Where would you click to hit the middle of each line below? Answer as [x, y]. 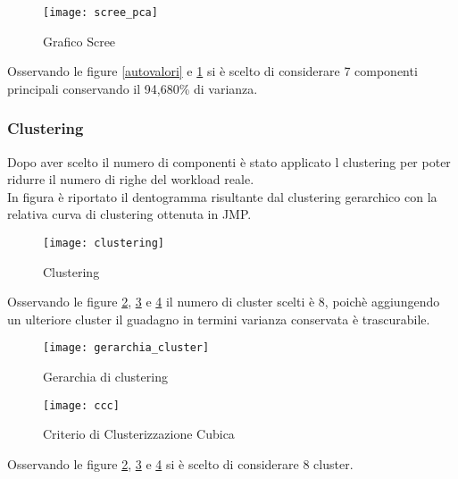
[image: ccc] [81, 405]
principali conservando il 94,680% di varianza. [133, 88]
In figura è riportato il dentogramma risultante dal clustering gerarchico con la [222, 196]
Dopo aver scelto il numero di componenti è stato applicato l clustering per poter [229, 161]
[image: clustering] [104, 244]
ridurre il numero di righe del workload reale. [131, 179]
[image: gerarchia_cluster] [126, 348]
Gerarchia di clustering [105, 377]
